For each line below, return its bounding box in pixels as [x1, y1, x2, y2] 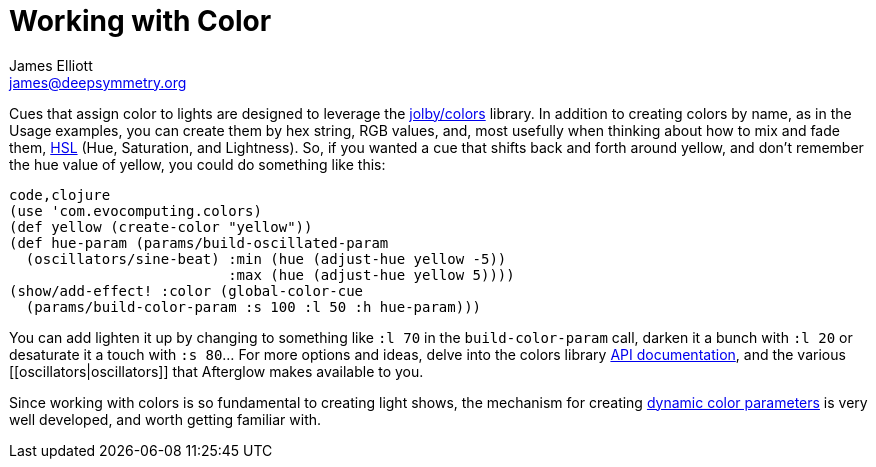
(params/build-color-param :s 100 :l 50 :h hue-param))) [25, 298, 482, 315]
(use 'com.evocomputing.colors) [9, 202, 262, 219]
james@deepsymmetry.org [9, 73, 187, 91]
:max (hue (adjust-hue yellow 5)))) [228, 266, 515, 283]
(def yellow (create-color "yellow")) [9, 218, 313, 235]
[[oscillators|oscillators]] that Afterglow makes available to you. [9, 362, 424, 380]
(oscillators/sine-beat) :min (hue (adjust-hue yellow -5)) [25, 250, 507, 267]
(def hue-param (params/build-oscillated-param [9, 234, 389, 251]
